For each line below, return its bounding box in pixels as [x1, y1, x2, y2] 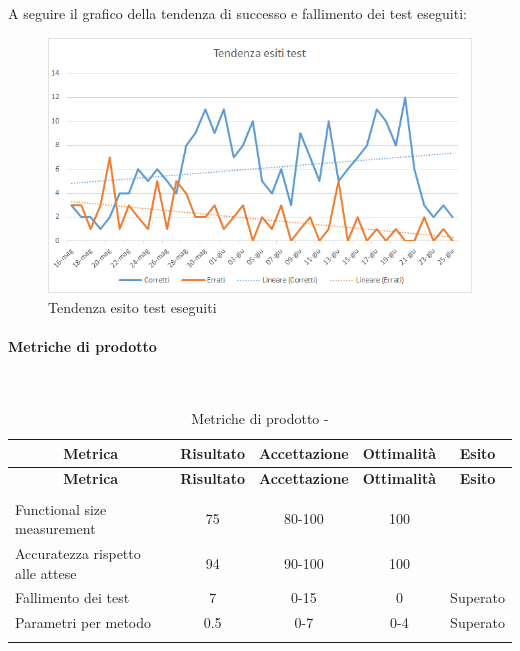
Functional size [15, 498, 107, 519]
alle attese [15, 562, 77, 583]
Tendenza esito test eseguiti [48, 297, 217, 318]
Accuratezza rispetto [15, 542, 141, 563]
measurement [15, 518, 96, 539]
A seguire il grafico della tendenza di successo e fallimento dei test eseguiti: [8, 3, 467, 23]
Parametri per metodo [15, 612, 152, 633]
